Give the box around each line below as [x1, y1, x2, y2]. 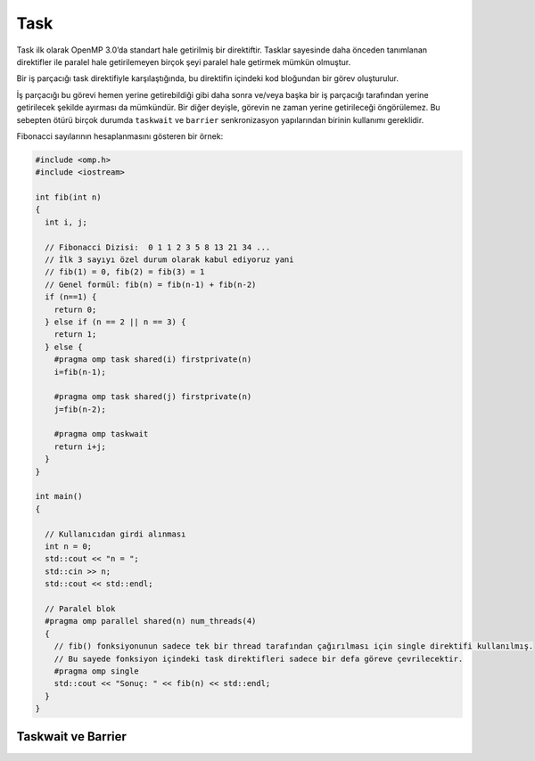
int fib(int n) [35, 192, 102, 202]
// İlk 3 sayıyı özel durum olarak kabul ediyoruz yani [45, 255, 294, 265]
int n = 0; [45, 541, 93, 552]
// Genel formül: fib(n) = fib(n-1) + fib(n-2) [45, 279, 257, 290]
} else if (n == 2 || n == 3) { [45, 316, 186, 327]
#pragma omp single [53, 666, 140, 676]
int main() [35, 491, 83, 502]
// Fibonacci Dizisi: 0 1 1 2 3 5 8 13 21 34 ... [45, 241, 271, 252]
